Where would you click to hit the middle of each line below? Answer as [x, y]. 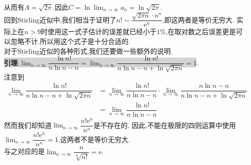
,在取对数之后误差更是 [201, 31]
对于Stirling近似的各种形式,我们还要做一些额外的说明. [88, 51]
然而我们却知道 [28, 125]
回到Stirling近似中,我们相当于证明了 [60, 19]
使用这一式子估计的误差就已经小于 [102, 31]
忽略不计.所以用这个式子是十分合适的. [70, 41]
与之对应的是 [24, 151]
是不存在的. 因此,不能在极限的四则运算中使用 [165, 125]
